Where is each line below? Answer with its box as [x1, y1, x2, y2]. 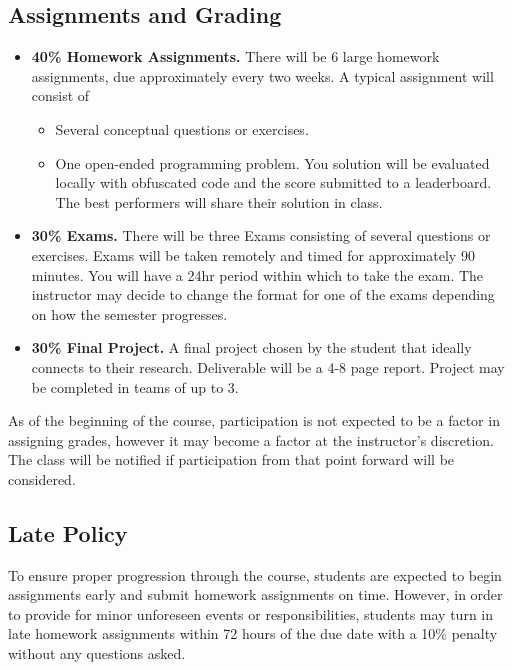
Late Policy [8, 517, 128, 548]
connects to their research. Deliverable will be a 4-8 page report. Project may [31, 356, 505, 377]
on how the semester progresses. [31, 303, 228, 324]
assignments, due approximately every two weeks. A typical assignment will [31, 65, 494, 86]
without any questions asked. [8, 643, 186, 664]
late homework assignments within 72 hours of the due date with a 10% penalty [8, 623, 498, 644]
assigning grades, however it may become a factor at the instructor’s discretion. [8, 429, 494, 450]
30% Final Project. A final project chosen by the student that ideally [31, 337, 472, 358]
